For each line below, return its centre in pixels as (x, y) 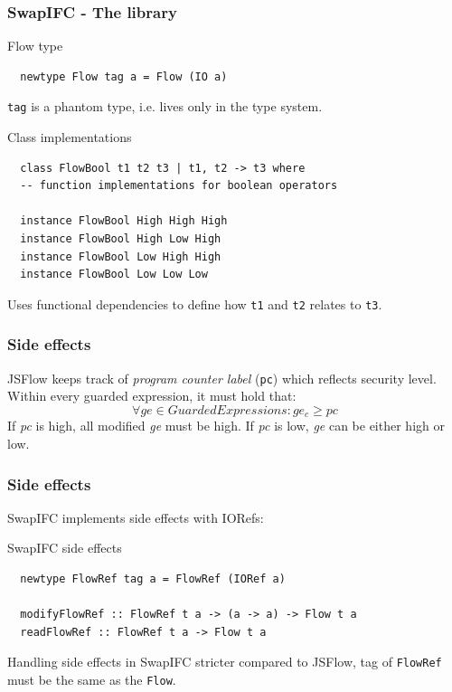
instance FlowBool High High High (124, 221)
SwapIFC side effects (65, 548)
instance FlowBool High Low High (121, 239)
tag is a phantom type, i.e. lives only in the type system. (165, 106)
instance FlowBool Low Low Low (114, 275)
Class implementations (70, 137)
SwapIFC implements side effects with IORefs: (136, 517)
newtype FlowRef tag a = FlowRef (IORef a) (153, 578)
